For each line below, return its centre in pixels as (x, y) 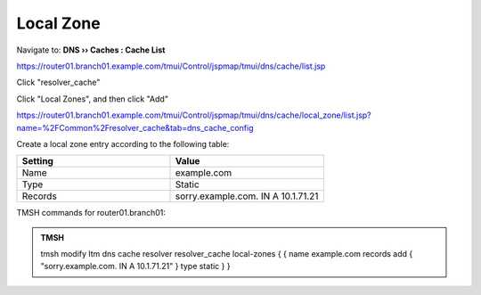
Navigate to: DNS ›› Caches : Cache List (91, 50)
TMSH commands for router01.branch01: (91, 213)
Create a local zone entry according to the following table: (123, 143)
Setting (37, 161)
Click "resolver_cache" (58, 82)
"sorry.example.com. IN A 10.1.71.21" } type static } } (135, 266)
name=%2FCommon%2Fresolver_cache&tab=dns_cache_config (135, 127)
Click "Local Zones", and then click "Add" (93, 99)
